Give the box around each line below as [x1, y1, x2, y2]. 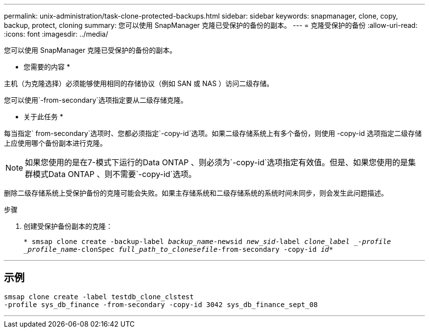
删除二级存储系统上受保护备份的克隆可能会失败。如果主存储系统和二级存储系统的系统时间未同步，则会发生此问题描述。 [4, 189, 388, 197]
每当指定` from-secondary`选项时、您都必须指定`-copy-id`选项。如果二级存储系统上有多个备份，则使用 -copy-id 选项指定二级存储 [4, 129, 422, 137]
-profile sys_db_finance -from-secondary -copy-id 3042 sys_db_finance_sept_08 [4, 300, 318, 309]
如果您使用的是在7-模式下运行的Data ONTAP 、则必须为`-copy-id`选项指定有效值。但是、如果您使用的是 [25, 157, 408, 167]
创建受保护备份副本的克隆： [24, 222, 113, 230]
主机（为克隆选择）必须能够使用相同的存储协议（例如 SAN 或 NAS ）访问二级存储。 [4, 79, 274, 88]
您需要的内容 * [24, 63, 70, 71]
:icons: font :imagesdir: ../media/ [4, 30, 108, 38]
